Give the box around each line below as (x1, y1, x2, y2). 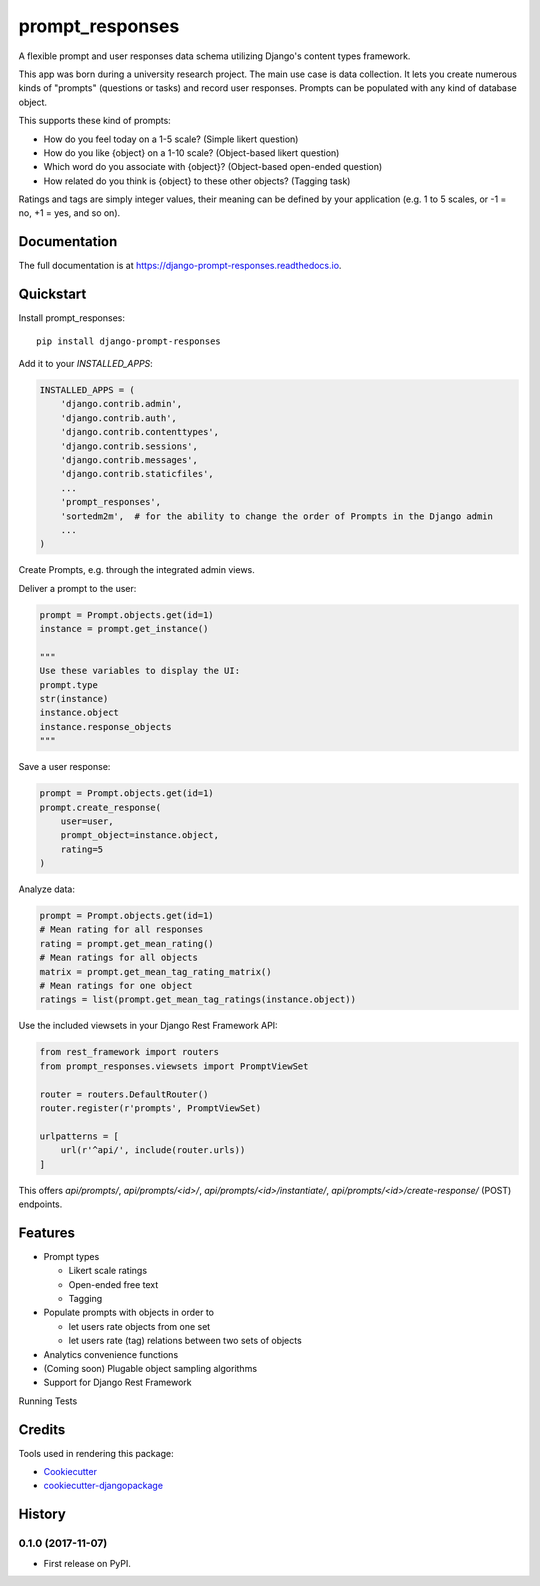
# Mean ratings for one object (39, 980, 194, 992)
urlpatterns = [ (39, 1130, 120, 1142)
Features (18, 1224, 75, 1241)
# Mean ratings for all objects (39, 952, 199, 964)
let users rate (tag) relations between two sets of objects (68, 1335, 302, 1347)
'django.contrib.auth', (60, 412, 177, 424)
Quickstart (18, 286, 87, 303)
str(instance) (39, 693, 109, 705)
